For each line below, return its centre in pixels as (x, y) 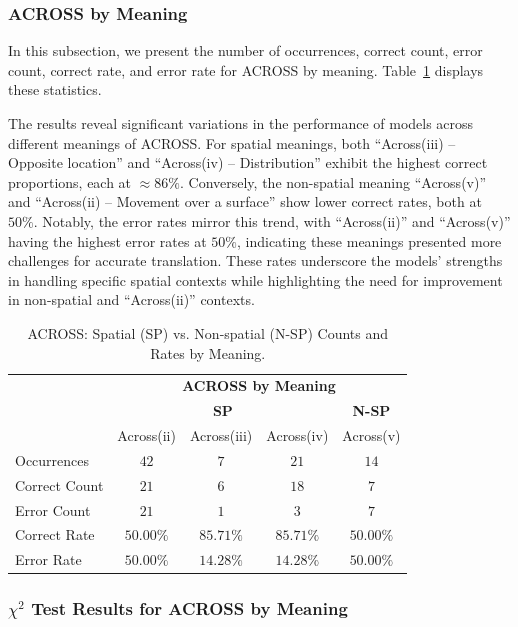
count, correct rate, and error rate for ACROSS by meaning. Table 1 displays (246, 69)
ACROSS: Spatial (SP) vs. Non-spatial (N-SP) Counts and (208, 332)
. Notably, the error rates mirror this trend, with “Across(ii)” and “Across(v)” (272, 220)
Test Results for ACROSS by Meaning (189, 608)
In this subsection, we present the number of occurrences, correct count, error (245, 50)
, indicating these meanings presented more (369, 240)
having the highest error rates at (107, 240)
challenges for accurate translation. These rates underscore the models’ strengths (255, 260)
